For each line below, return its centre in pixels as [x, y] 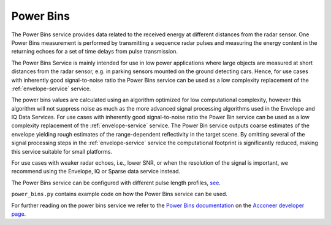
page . [19, 214]
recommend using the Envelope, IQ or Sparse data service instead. [96, 172]
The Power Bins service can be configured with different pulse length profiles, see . [116, 183]
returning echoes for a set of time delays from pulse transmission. [94, 52]
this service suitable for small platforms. [62, 151]
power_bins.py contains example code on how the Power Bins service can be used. [120, 194]
